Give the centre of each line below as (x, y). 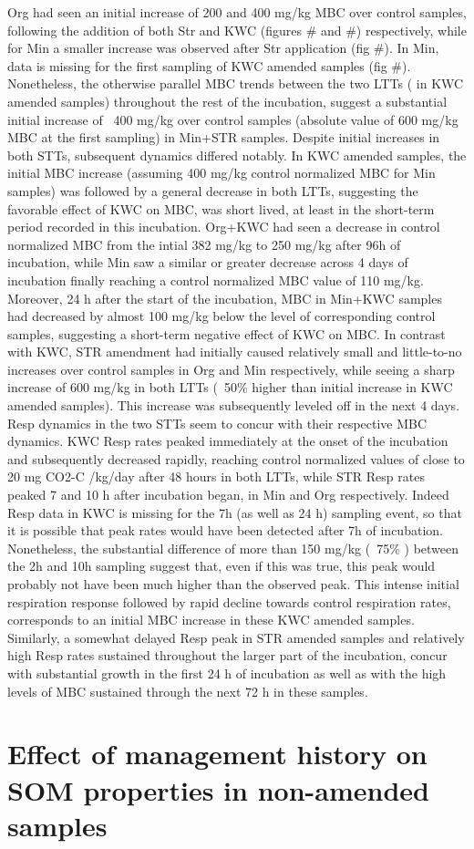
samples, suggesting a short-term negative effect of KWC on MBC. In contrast (227, 333)
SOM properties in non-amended (218, 789)
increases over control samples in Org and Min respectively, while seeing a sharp (231, 369)
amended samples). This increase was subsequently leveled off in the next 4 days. (234, 405)
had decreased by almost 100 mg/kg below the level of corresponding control (222, 316)
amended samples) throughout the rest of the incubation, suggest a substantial (227, 101)
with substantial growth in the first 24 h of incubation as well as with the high (227, 673)
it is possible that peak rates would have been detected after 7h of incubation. (225, 530)
